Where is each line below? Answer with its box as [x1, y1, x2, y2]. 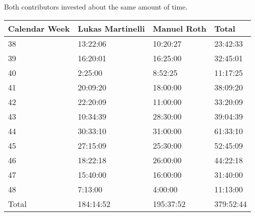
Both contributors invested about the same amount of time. [4, 2, 188, 12]
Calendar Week [8, 22, 70, 34]
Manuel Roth [153, 22, 206, 34]
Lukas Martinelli [77, 22, 145, 34]
